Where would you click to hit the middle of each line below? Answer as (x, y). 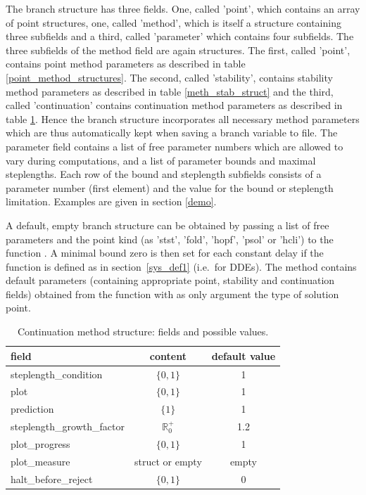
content (168, 355)
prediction (32, 409)
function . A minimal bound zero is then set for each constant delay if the (165, 253)
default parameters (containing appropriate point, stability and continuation (170, 280)
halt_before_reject (52, 478)
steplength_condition (57, 374)
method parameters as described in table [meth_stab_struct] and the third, (170, 91)
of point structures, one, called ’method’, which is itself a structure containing (173, 22)
